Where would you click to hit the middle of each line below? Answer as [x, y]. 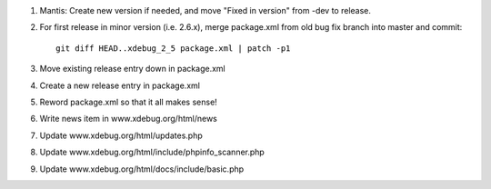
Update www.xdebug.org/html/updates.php [121, 135]
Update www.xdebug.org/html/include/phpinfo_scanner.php [152, 152]
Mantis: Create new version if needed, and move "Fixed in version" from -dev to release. [205, 10]
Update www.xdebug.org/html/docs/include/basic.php [142, 169]
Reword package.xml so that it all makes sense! [128, 102]
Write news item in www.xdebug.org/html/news [128, 119]
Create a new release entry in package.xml [120, 85]
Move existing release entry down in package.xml [133, 69]
